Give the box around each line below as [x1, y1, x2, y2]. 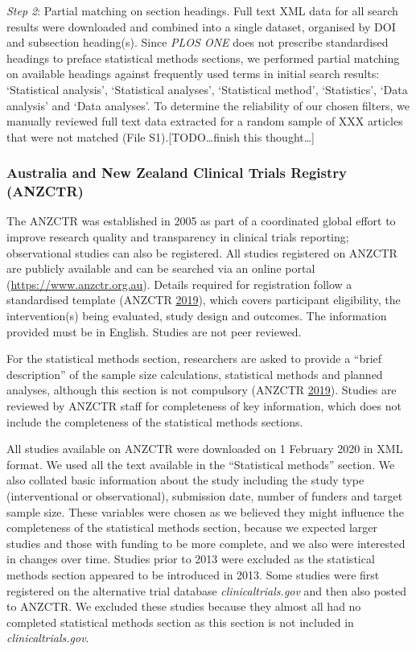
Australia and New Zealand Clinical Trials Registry [6, 163, 347, 183]
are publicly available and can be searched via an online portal [6, 260, 315, 277]
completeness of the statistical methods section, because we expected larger [6, 519, 377, 536]
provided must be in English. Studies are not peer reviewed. [6, 323, 302, 340]
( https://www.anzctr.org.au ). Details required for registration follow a [6, 275, 352, 292]
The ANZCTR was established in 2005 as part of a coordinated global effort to [6, 212, 396, 229]
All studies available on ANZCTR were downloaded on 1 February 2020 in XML [6, 440, 403, 457]
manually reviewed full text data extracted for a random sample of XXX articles [6, 113, 403, 130]
